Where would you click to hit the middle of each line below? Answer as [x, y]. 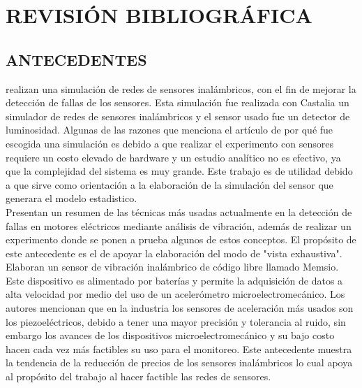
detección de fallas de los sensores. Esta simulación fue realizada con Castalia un [178, 102]
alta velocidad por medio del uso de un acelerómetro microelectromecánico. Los [175, 294]
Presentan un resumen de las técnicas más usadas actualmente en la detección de [179, 211]
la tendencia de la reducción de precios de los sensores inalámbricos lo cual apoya [179, 362]
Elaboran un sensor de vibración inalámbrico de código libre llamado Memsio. [172, 267]
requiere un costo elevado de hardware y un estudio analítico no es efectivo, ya [173, 157]
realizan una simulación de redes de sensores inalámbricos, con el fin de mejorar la [181, 88]
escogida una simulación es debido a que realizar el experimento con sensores [169, 143]
